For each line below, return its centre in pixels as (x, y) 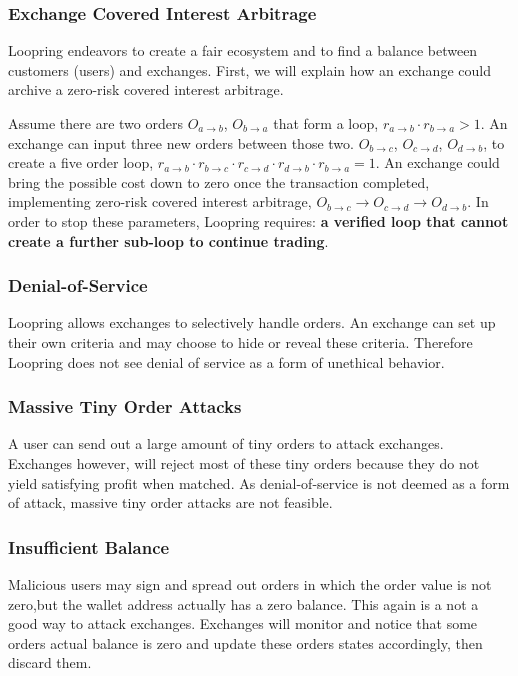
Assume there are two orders (95, 123)
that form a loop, (326, 123)
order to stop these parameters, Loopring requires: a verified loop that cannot (258, 220)
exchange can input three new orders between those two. (181, 142)
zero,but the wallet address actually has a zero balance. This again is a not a (243, 603)
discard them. (50, 662)
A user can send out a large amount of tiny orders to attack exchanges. (226, 443)
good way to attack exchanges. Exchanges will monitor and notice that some (243, 623)
